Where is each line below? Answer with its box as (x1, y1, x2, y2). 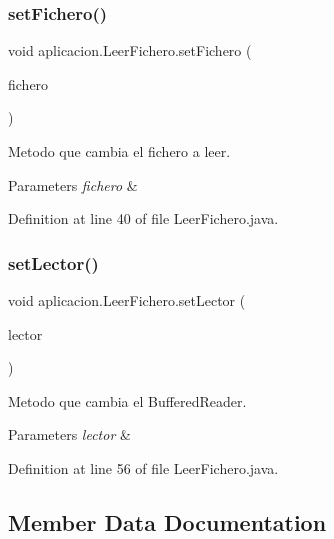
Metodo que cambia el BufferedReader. (8, 390, 247, 411)
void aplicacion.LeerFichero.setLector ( (8, 290, 246, 310)
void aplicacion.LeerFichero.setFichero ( (8, 40, 252, 61)
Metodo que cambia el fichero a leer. (8, 141, 231, 161)
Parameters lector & (8, 424, 131, 445)
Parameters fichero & (8, 174, 138, 195)
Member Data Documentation (8, 506, 327, 537)
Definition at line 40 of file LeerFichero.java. (8, 208, 279, 229)
